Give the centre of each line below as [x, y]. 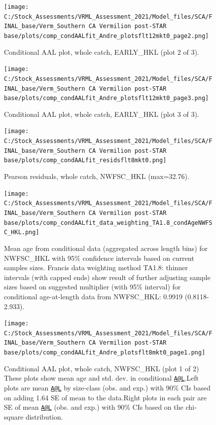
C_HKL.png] [22, 232]
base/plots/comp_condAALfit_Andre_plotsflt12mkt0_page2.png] [107, 36]
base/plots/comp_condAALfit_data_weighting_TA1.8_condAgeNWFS [108, 223]
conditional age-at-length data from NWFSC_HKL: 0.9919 [93, 296]
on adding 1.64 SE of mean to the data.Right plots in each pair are [105, 397]
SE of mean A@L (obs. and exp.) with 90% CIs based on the [94, 407]
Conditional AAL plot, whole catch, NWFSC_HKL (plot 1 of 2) [102, 368]
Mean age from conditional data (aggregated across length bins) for [106, 248]
